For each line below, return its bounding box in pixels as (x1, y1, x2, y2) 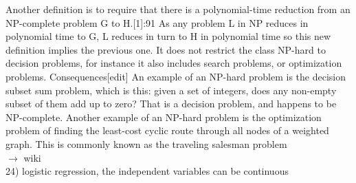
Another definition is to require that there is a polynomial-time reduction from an (5, 2, 351, 16)
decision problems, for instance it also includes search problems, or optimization (5, 56, 342, 70)
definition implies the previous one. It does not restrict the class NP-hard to (5, 42, 326, 56)
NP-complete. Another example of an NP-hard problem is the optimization (5, 109, 322, 124)
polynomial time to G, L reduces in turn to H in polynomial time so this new (5, 29, 331, 43)
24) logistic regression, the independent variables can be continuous (5, 164, 289, 178)
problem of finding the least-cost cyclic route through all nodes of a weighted (5, 123, 329, 138)
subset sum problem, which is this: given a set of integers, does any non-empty (5, 83, 337, 97)
